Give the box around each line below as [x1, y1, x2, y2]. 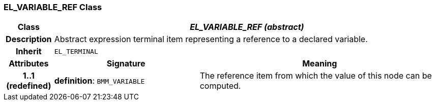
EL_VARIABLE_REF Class [4, 2, 102, 12]
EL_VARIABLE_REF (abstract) [190, 22, 304, 32]
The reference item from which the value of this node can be [199, 71, 432, 81]
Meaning [302, 58, 337, 69]
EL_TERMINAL [54, 47, 98, 55]
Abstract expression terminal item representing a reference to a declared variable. [54, 34, 368, 45]
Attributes [9, 58, 49, 69]
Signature [106, 58, 146, 69]
